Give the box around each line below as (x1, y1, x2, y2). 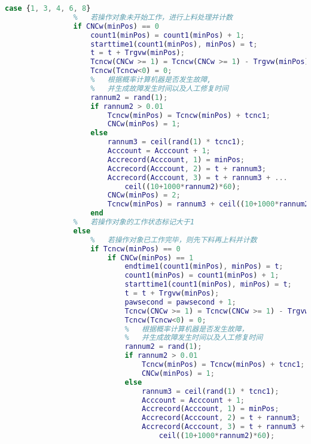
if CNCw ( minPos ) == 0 (73, 22, 159, 31)
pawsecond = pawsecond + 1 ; (124, 297, 236, 306)
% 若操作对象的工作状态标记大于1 (73, 218, 194, 226)
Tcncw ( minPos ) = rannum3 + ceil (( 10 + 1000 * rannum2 (107, 200, 309, 209)
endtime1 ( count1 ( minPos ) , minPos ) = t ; (124, 262, 283, 271)
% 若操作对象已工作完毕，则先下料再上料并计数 (90, 235, 257, 244)
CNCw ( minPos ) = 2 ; (107, 191, 181, 200)
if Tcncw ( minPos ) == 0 (90, 244, 181, 253)
